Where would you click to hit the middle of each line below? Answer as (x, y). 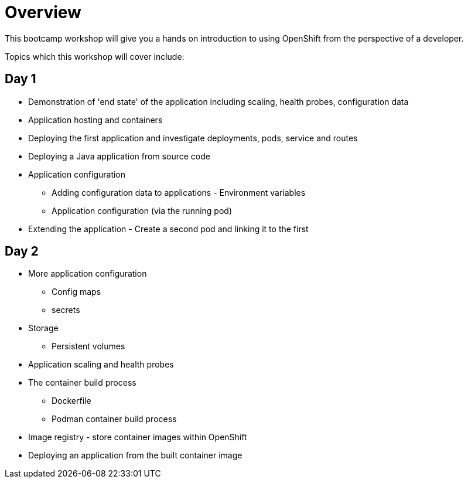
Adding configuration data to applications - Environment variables (179, 192)
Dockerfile (71, 401)
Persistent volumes (88, 346)
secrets (66, 310)
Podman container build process (114, 419)
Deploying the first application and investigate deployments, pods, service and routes (193, 138)
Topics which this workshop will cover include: (95, 56)
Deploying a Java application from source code (119, 156)
